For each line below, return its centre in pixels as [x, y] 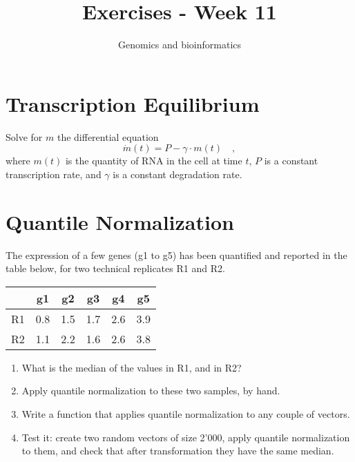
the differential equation [108, 136]
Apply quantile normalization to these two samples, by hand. [151, 391]
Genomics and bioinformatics [180, 45]
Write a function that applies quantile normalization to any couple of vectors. [186, 413]
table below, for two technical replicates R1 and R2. [115, 268]
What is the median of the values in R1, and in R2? [132, 367]
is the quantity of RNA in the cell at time [154, 161]
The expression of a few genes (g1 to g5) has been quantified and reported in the [176, 254]
